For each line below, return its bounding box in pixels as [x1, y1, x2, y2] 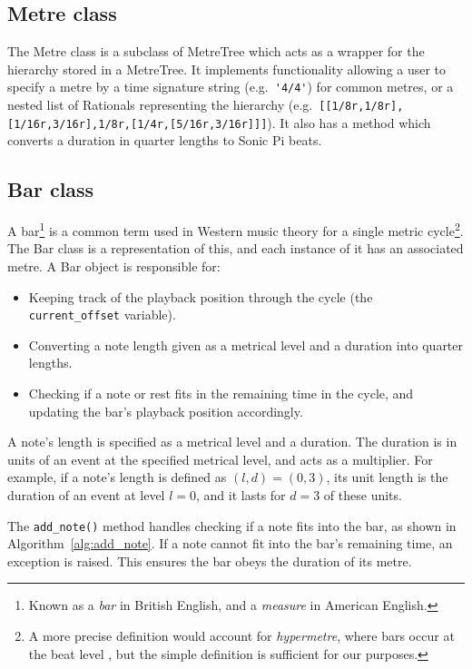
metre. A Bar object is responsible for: [7, 257, 221, 275]
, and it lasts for [196, 486, 286, 504]
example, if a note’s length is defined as [7, 467, 227, 487]
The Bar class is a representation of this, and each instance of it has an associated [7, 239, 464, 258]
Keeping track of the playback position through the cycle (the [28, 287, 373, 306]
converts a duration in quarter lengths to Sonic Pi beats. [7, 131, 322, 150]
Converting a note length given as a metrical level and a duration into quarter [28, 335, 464, 354]
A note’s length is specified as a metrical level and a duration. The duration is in [7, 432, 457, 451]
